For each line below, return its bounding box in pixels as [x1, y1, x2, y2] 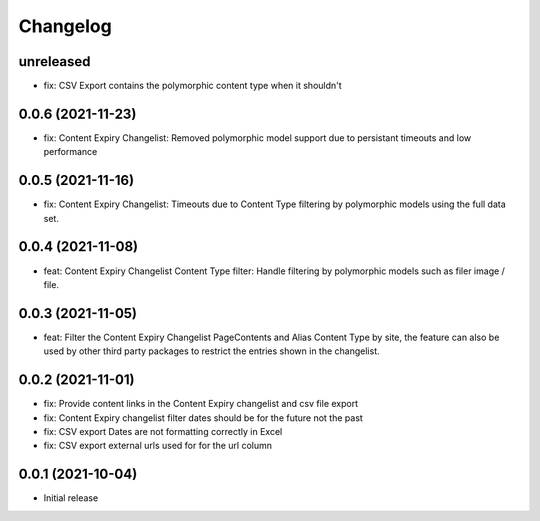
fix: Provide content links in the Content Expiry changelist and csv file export [43, 398, 359, 410]
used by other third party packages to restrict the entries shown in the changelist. [43, 345, 380, 357]
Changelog [18, 15, 112, 37]
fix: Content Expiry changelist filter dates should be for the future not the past [43, 411, 364, 424]
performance [43, 146, 98, 158]
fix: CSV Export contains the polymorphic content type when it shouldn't [43, 80, 342, 92]
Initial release [43, 492, 99, 504]
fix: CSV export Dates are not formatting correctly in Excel [43, 425, 283, 437]
